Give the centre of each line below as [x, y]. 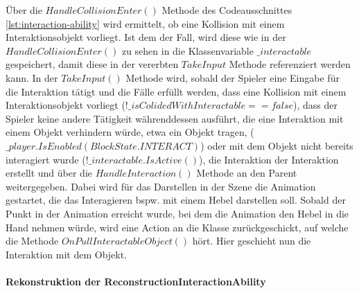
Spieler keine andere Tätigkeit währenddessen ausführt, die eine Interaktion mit [175, 118]
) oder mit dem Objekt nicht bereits [277, 145]
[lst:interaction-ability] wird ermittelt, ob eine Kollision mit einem [145, 23]
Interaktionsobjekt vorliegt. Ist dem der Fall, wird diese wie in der [146, 37]
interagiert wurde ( [46, 159]
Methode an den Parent [247, 173]
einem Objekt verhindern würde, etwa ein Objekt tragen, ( [130, 132]
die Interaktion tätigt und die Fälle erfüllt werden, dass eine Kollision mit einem [176, 91]
